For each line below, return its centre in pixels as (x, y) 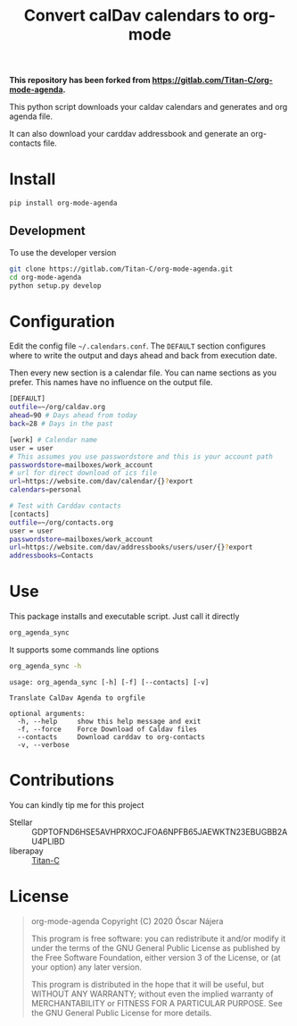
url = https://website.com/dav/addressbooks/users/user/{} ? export (131, 547)
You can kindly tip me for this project (77, 804)
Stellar (21, 822)
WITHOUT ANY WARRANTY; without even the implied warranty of (152, 994)
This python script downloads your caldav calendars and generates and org (148, 107)
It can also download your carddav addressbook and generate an (129, 134)
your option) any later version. (87, 967)
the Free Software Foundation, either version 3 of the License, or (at (156, 957)
